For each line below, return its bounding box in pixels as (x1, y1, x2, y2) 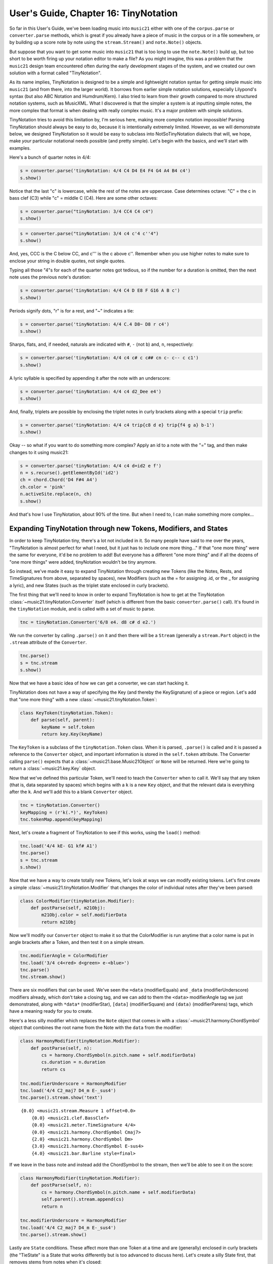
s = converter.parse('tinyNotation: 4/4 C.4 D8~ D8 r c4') (20, 321, 169, 327)
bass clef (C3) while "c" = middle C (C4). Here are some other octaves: (9, 195, 158, 201)
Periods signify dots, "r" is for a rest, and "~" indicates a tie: (9, 307, 134, 313)
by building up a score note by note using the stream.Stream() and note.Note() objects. (9, 39, 202, 46)
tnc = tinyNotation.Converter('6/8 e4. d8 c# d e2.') (20, 619, 156, 625)
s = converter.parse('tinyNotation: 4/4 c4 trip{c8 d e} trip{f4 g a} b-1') (20, 422, 215, 428)
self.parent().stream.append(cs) (41, 1196, 124, 1202)
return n (41, 1203, 63, 1209)
